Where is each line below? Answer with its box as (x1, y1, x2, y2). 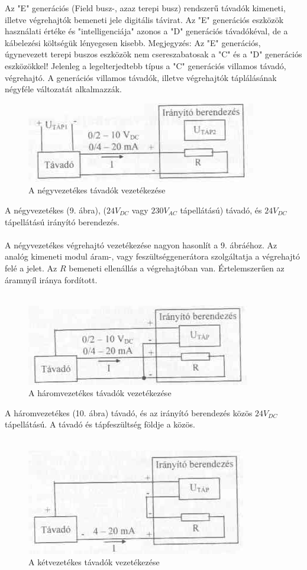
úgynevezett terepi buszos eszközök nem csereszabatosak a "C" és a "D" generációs (5, 48, 302, 60)
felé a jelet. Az (5, 261, 57, 274)
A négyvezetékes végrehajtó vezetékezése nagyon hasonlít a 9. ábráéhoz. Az (5, 238, 277, 251)
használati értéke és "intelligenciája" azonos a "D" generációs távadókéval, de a (5, 25, 288, 37)
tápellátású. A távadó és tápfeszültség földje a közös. (5, 418, 195, 430)
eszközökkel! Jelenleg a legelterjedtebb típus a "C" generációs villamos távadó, (5, 59, 286, 72)
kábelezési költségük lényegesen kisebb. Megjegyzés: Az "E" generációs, (5, 36, 261, 48)
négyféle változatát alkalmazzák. (5, 83, 122, 95)
